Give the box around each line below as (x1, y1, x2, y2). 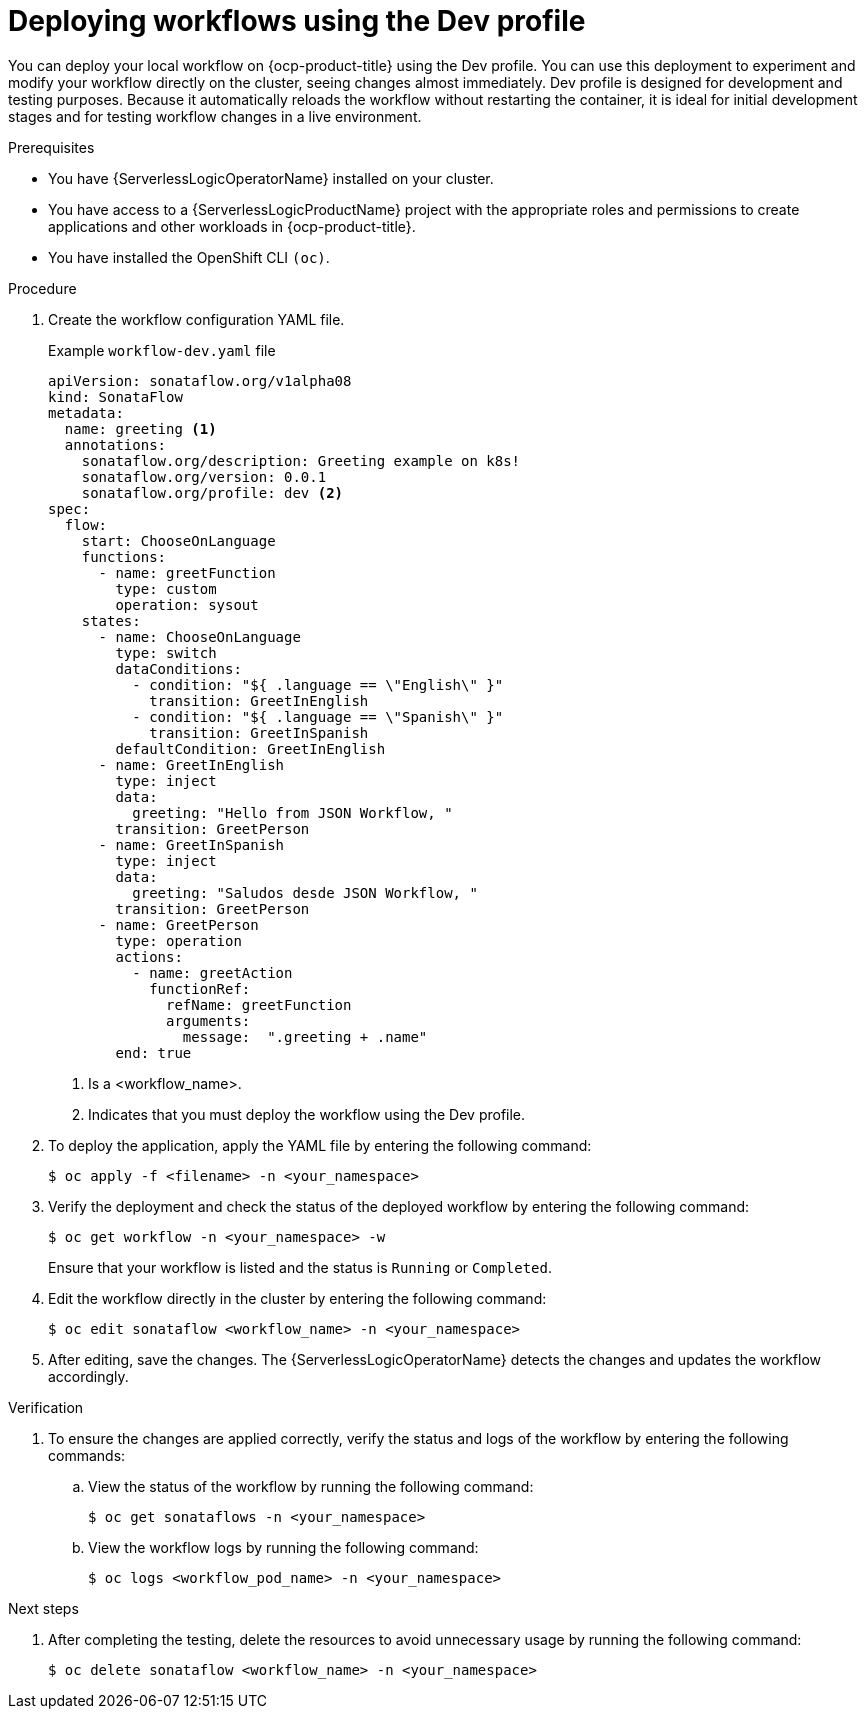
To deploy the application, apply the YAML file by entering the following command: (48, 1136, 592, 1154)
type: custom (115, 580, 217, 597)
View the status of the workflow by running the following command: (88, 1477, 534, 1495)
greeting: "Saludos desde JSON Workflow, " (132, 884, 478, 901)
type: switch (115, 644, 217, 661)
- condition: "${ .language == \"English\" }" (132, 676, 504, 693)
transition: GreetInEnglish (149, 692, 369, 709)
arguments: (166, 1012, 251, 1029)
